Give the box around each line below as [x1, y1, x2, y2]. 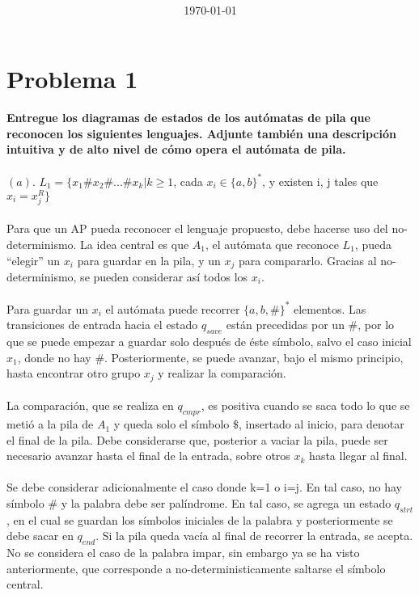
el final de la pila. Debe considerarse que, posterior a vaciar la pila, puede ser [6, 431, 388, 448]
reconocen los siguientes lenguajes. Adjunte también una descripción [6, 124, 396, 141]
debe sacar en [6, 527, 74, 544]
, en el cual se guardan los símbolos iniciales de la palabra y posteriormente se [6, 511, 393, 528]
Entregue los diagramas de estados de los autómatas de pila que [6, 109, 370, 126]
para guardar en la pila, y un [77, 251, 221, 268]
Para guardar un [6, 300, 89, 317]
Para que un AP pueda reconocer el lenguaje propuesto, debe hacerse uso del [6, 220, 388, 237]
